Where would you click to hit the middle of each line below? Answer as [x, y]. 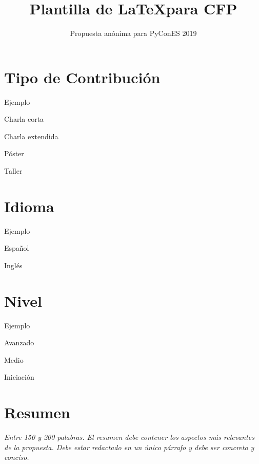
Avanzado [19, 342]
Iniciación [19, 377]
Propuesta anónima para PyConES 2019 [133, 33]
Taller [13, 171]
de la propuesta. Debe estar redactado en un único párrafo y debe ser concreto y [129, 447]
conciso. [17, 457]
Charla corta [24, 119]
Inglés [13, 265]
